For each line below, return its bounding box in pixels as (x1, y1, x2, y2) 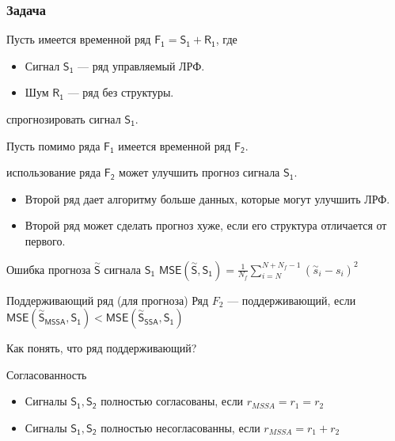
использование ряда (6, 164, 101, 181)
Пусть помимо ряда (6, 137, 101, 154)
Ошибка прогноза (6, 260, 91, 277)
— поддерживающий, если (227, 291, 356, 308)
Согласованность (6, 366, 87, 382)
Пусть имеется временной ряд (6, 31, 151, 48)
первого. (25, 232, 66, 249)
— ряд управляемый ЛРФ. (78, 57, 205, 74)
